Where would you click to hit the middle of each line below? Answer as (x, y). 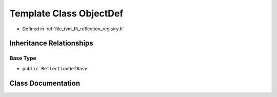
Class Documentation (45, 83)
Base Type (23, 58)
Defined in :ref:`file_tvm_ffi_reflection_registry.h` (73, 29)
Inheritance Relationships (51, 43)
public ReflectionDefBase (55, 69)
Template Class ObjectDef (66, 13)
